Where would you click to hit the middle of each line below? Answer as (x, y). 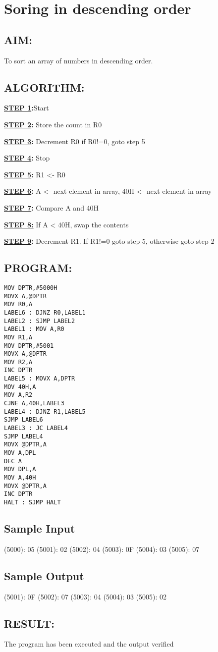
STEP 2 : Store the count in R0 (53, 124)
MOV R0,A (18, 304)
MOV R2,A (18, 362)
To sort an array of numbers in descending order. (79, 60)
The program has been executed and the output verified (89, 644)
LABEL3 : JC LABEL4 (36, 428)
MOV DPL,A (20, 469)
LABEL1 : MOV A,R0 (34, 329)
